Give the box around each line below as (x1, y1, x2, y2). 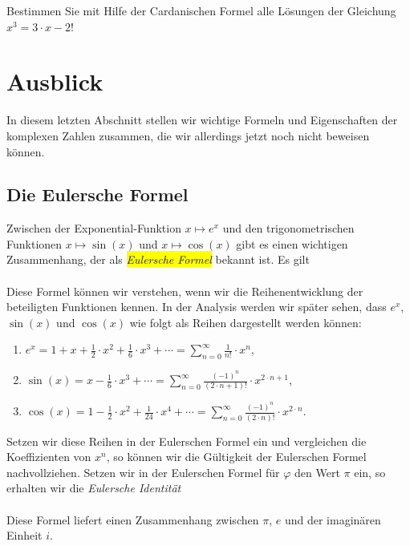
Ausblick (6, 65, 104, 98)
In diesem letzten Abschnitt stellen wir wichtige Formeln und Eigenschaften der (6, 111, 398, 128)
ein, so (354, 463, 386, 480)
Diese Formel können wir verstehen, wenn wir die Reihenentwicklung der (6, 282, 363, 299)
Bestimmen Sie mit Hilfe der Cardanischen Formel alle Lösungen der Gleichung (6, 2, 396, 18)
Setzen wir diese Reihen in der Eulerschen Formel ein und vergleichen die (6, 432, 367, 449)
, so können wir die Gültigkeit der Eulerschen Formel (106, 448, 367, 465)
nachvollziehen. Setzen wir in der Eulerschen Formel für (6, 463, 280, 480)
